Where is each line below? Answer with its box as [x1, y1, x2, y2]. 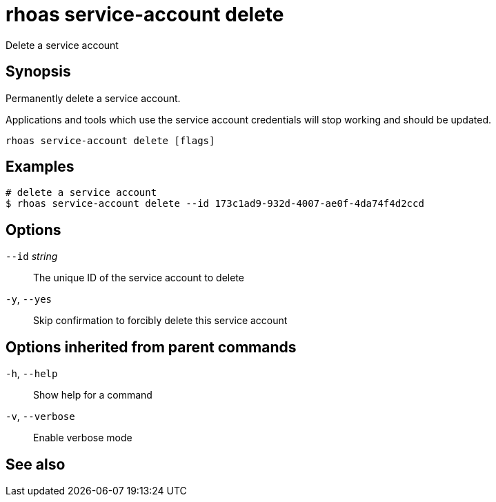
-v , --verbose [6, 410, 75, 423]
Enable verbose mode [33, 432, 132, 444]
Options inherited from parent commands [6, 338, 297, 356]
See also [6, 455, 66, 473]
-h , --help [6, 368, 58, 380]
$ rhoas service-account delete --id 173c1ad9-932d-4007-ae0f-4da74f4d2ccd [6, 198, 424, 210]
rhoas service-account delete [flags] [6, 134, 215, 146]
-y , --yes [6, 293, 52, 305]
